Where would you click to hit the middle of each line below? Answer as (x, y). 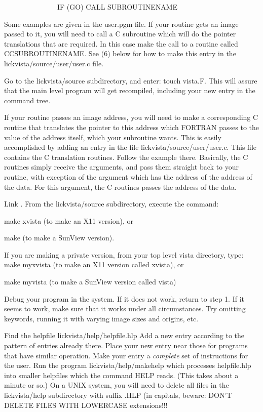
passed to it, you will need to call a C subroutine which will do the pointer (120, 34)
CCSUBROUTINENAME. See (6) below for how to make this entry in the (120, 53)
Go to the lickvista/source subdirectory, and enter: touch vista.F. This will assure (131, 80)
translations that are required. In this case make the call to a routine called (121, 43)
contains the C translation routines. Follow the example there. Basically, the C (126, 157)
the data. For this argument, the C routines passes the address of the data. (120, 187)
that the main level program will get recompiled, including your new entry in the (130, 90)
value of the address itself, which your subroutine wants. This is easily (113, 137)
